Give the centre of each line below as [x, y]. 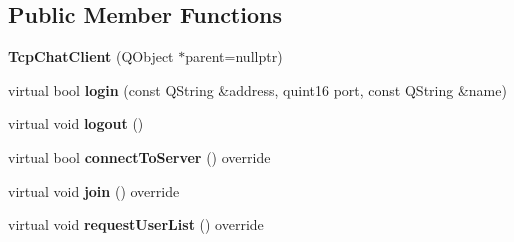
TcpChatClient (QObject [91, 56]
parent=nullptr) [234, 56]
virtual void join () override [94, 190]
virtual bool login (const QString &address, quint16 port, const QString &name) [257, 89]
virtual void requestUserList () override [136, 224]
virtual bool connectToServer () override [139, 156]
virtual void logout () [76, 123]
